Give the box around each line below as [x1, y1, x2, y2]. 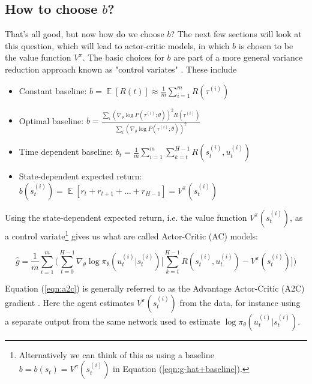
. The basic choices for [82, 51, 164, 64]
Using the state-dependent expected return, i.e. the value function [5, 211, 247, 223]
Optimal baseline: [19, 114, 84, 127]
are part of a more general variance [173, 51, 303, 64]
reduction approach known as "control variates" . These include [5, 62, 237, 75]
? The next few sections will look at [170, 28, 302, 40]
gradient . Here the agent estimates [5, 296, 134, 308]
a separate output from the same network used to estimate [5, 314, 220, 327]
